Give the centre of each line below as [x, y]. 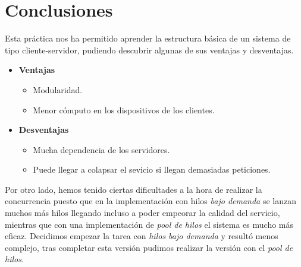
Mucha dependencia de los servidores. [101, 149]
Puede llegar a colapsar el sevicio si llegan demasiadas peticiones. [152, 169]
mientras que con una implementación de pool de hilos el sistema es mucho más [149, 224]
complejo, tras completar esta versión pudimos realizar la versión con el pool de [149, 247]
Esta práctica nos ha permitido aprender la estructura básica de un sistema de [148, 38]
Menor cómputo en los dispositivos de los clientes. [124, 109]
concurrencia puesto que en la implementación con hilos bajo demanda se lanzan [151, 201]
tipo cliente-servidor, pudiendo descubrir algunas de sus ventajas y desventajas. [149, 50]
